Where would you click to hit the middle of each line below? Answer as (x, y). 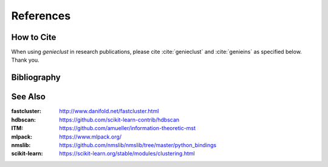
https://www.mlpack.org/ (90, 137)
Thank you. (25, 60)
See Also (28, 97)
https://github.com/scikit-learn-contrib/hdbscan (119, 120)
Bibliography (36, 78)
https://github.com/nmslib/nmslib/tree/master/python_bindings (138, 145)
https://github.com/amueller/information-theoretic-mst (128, 128)
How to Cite (34, 37)
